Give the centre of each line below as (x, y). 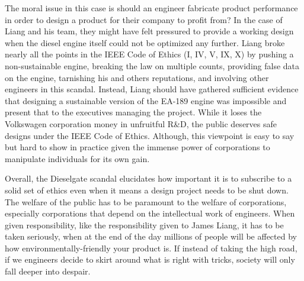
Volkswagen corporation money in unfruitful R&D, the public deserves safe (141, 123)
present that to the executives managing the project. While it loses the (133, 112)
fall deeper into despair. (48, 271)
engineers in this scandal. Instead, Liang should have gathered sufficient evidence (152, 89)
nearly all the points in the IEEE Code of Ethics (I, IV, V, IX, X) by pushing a (149, 54)
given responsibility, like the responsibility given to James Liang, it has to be (144, 225)
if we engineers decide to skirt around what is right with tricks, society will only (150, 259)
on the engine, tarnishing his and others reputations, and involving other (137, 77)
